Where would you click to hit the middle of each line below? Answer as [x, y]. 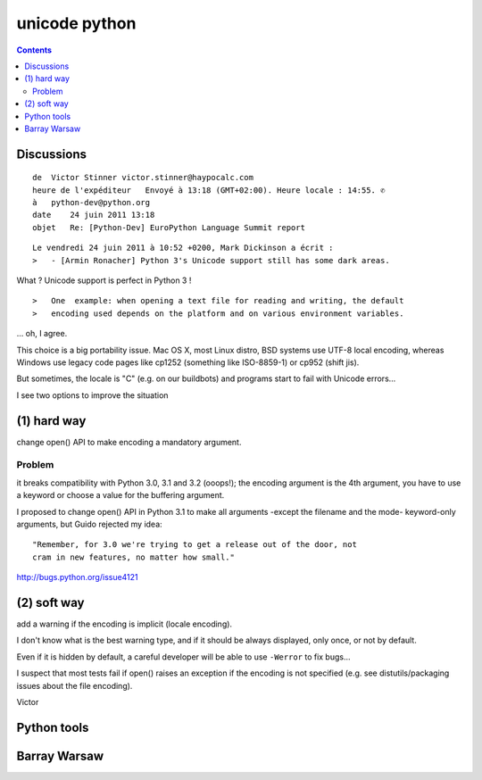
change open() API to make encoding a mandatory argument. [129, 442]
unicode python [76, 23]
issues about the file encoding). [75, 685]
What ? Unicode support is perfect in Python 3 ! [104, 280]
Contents [34, 50]
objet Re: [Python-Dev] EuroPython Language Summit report [169, 227]
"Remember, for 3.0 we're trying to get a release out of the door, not [195, 545]
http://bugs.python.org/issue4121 [77, 577]
